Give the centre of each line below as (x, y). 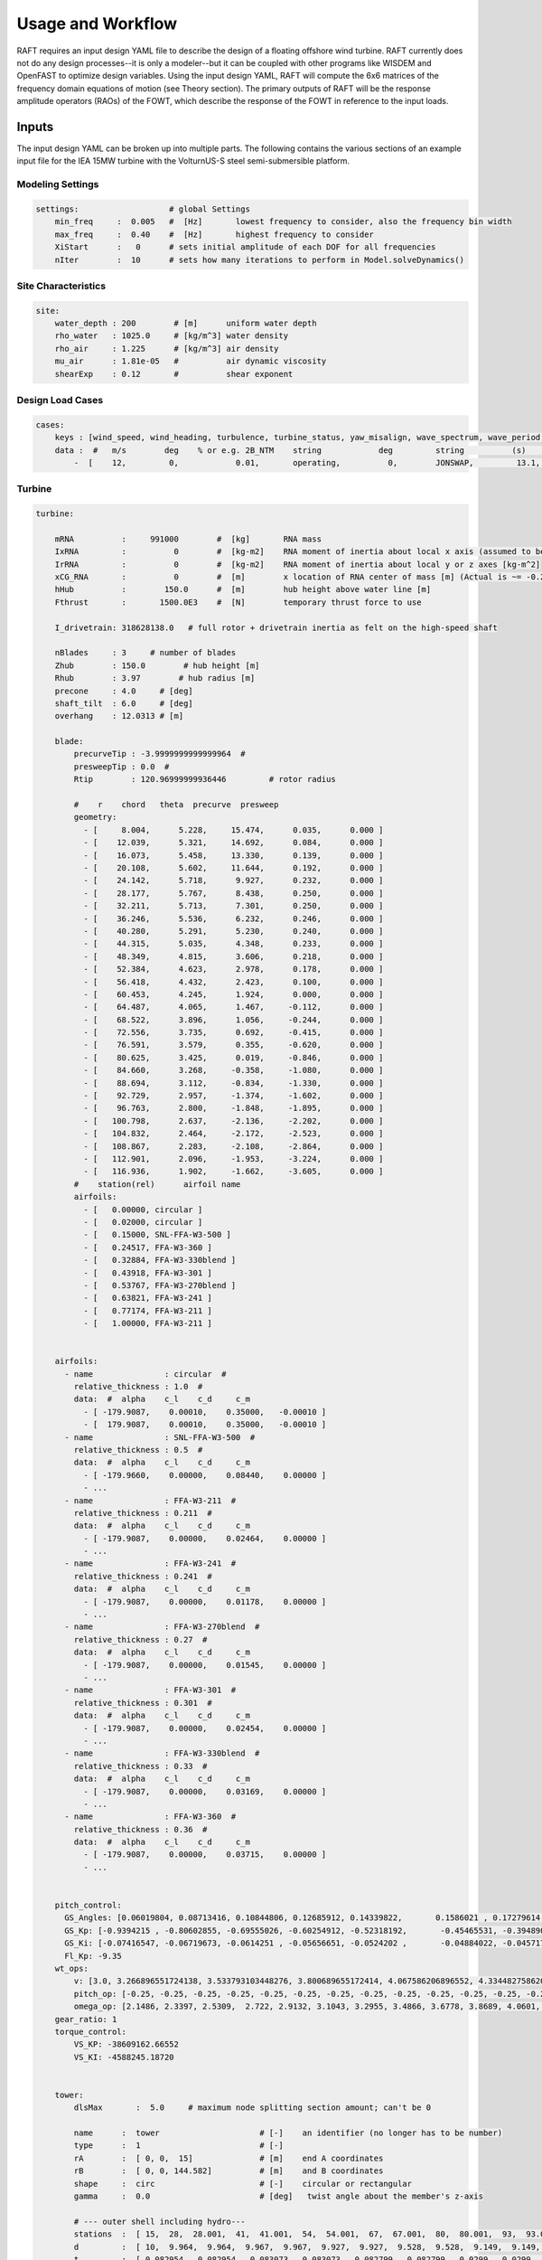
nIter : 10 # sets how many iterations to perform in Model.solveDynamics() (260, 259)
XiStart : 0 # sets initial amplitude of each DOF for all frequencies (245, 247)
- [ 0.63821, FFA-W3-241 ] (147, 1298)
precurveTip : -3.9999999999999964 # (159, 754)
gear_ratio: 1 (86, 2019)
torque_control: (90, 2031)
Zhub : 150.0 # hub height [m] (157, 665)
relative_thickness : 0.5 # (138, 1450)
